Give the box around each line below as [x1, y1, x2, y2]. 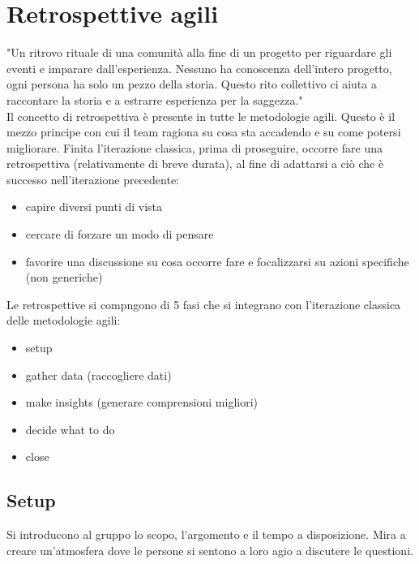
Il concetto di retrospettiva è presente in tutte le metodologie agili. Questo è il [6, 107, 395, 124]
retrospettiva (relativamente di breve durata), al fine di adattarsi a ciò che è [6, 155, 384, 172]
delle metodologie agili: [6, 312, 121, 329]
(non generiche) [25, 269, 103, 286]
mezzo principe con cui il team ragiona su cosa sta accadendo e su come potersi [6, 123, 401, 140]
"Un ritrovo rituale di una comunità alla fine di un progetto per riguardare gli [6, 44, 392, 61]
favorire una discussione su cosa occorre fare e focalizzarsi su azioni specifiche [25, 252, 409, 269]
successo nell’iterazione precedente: [6, 170, 179, 187]
